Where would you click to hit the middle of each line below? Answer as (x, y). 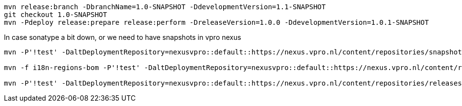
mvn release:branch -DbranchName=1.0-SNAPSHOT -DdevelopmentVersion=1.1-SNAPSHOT (165, 7)
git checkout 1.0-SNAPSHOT (56, 15)
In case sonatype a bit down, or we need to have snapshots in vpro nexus (123, 37)
